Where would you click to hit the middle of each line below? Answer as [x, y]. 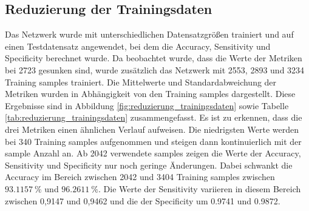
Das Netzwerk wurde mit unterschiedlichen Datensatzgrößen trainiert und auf [149, 34]
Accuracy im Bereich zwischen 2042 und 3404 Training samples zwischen [140, 177]
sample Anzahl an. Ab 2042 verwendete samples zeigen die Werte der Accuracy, [153, 153]
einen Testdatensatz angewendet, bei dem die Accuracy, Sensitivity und [138, 46]
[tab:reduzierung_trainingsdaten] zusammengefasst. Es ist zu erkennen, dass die [154, 117]
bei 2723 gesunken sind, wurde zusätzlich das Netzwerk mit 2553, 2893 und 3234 [155, 69]
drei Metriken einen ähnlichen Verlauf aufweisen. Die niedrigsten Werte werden [152, 129]
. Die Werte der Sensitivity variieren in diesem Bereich [200, 188]
